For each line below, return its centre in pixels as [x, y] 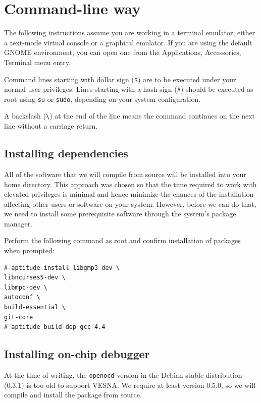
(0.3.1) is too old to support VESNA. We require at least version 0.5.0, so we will [130, 385]
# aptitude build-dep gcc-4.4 [55, 327]
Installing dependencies [66, 153]
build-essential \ [35, 307]
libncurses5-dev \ [35, 278]
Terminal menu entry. [37, 62]
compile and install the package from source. [73, 395]
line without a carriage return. [51, 126]
